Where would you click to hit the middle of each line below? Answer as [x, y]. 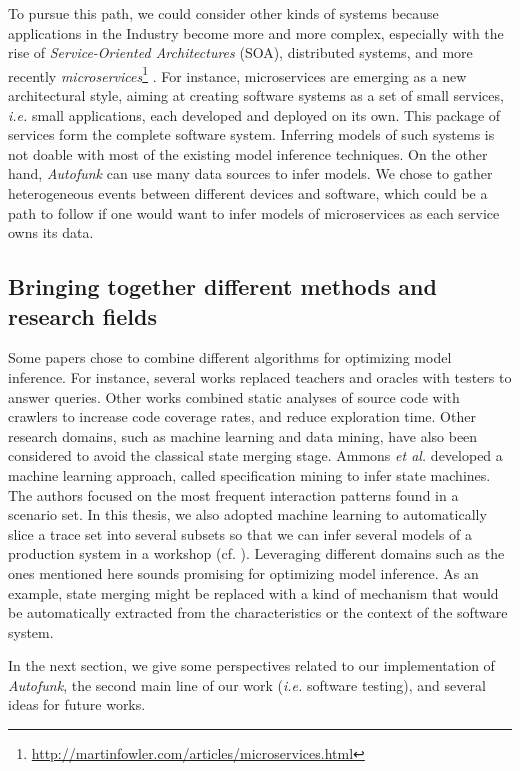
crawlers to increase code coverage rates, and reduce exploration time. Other [242, 416]
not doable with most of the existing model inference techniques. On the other [248, 153]
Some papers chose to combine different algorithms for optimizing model [230, 357]
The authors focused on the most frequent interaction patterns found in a [233, 494]
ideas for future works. [77, 704]
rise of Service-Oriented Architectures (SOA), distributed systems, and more [240, 52]
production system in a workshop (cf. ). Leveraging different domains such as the [256, 553]
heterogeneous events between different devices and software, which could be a [248, 193]
